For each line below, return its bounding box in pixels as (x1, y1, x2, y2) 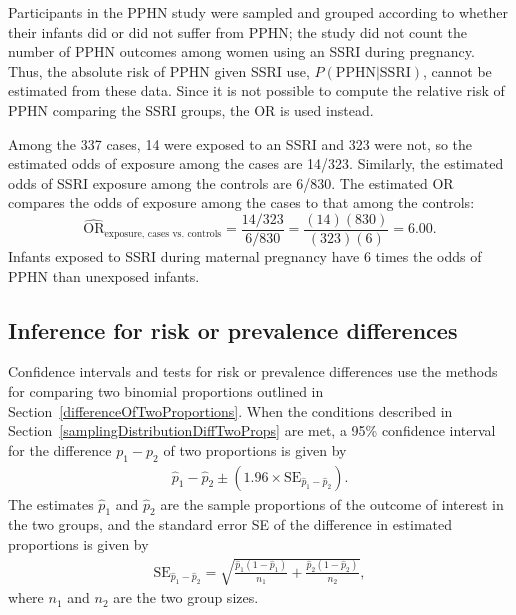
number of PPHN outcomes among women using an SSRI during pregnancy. (8, 41, 475, 62)
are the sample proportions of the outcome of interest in (160, 493, 504, 514)
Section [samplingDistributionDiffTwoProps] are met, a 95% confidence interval (8, 420, 496, 441)
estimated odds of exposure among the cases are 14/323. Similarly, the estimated (8, 153, 504, 174)
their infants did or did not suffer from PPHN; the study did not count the (8, 21, 467, 42)
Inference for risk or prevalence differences (8, 314, 458, 345)
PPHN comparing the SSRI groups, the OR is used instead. (8, 99, 374, 120)
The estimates (8, 493, 94, 514)
